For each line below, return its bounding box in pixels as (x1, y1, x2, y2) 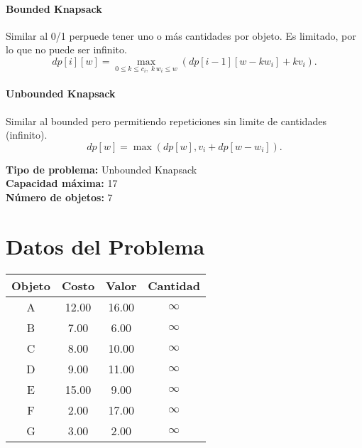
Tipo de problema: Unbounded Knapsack (6, 161, 197, 176)
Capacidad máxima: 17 (6, 176, 118, 191)
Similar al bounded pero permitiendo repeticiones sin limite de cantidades (6, 113, 327, 128)
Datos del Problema (6, 231, 205, 260)
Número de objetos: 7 (6, 190, 113, 205)
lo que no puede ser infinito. (6, 42, 127, 57)
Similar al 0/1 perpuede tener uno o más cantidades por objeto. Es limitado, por (6, 28, 356, 43)
